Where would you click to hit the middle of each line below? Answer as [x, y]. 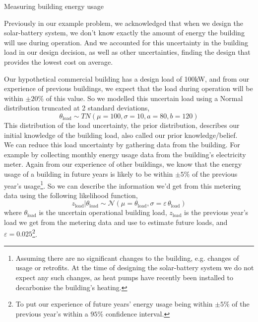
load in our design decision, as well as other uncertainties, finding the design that [127, 52]
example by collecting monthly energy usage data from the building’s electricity [125, 154]
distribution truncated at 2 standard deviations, [77, 108]
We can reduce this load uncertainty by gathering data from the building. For [122, 145]
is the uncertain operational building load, [103, 212]
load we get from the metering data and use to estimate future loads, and [116, 222]
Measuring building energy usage [54, 6]
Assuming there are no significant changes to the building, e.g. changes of [127, 258]
